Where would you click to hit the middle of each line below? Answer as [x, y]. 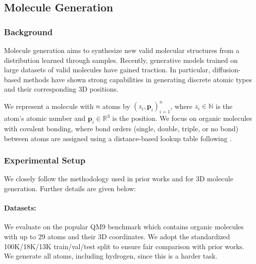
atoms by [116, 106]
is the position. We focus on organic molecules [182, 118]
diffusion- [227, 70]
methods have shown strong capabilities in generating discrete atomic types [137, 79]
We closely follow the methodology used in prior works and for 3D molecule [119, 179]
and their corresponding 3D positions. [61, 89]
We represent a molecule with [49, 106]
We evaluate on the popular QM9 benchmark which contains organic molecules [124, 227]
